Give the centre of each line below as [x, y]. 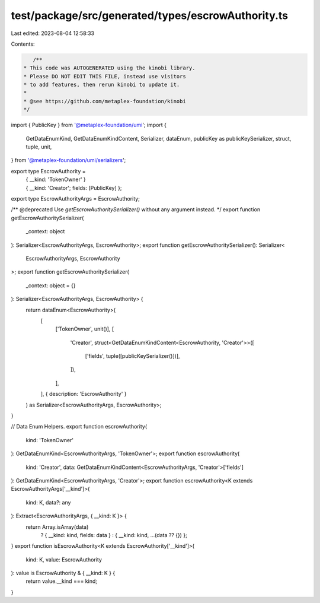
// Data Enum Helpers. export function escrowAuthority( [79, 427]
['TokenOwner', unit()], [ [85, 329]
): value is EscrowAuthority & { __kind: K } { [63, 573]
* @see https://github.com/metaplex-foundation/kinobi [105, 101]
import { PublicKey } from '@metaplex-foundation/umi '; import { [89, 125]
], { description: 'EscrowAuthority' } [84, 394]
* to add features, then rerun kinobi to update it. [102, 85]
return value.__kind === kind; [62, 581]
